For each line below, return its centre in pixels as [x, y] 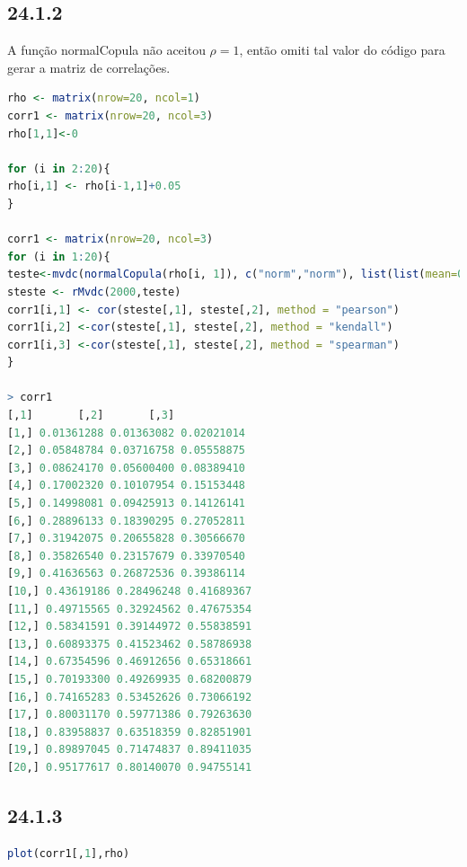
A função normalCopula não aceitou [106, 50]
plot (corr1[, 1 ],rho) [69, 853]
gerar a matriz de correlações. [89, 67]
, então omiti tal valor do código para [342, 50]
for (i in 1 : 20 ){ [59, 257]
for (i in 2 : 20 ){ [59, 168]
